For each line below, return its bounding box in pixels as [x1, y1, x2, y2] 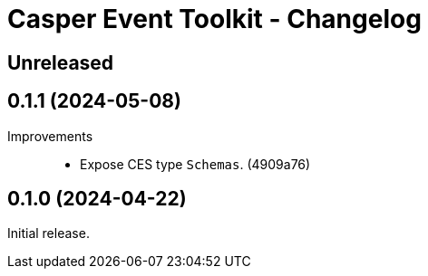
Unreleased [7, 51, 114, 74]
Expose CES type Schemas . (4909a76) [80, 156, 311, 172]
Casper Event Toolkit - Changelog [7, 4, 422, 34]
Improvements [7, 128, 93, 144]
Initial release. [7, 225, 90, 242]
